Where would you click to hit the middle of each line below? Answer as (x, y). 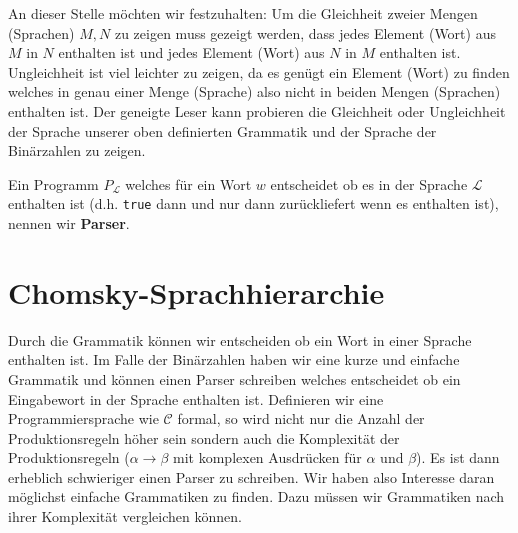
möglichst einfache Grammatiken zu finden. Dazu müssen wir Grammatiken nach (256, 496)
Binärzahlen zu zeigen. (77, 150)
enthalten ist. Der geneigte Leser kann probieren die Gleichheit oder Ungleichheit (257, 110)
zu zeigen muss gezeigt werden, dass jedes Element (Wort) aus (305, 32)
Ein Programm (53, 183)
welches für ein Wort (188, 183)
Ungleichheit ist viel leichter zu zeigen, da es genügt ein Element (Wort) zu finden (259, 71)
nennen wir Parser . (69, 223)
